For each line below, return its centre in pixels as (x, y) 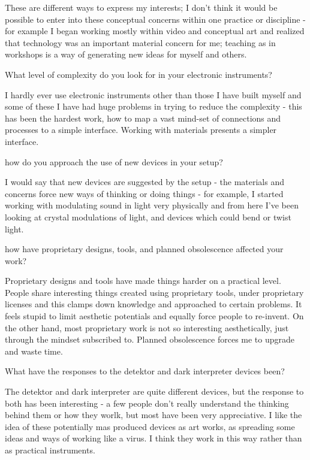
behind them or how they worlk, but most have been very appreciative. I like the (154, 415)
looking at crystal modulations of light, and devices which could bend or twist (148, 217)
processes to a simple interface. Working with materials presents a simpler (141, 130)
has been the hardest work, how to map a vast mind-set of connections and (143, 118)
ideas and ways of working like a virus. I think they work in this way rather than (154, 438)
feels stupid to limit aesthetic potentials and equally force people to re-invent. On (154, 316)
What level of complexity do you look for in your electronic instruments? (139, 74)
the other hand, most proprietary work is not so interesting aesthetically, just (147, 327)
